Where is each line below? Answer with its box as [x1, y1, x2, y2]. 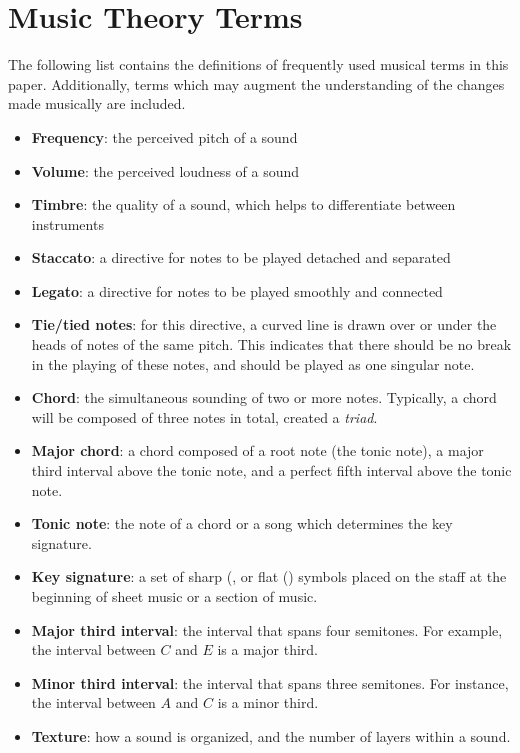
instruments [31, 213, 104, 234]
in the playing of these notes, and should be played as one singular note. [31, 353, 475, 374]
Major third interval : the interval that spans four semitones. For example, [31, 619, 503, 640]
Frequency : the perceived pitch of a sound [31, 126, 298, 147]
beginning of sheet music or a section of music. [31, 586, 318, 606]
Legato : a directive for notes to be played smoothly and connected [31, 280, 443, 301]
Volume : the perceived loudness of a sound [31, 160, 300, 181]
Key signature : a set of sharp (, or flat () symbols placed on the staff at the [31, 566, 507, 587]
